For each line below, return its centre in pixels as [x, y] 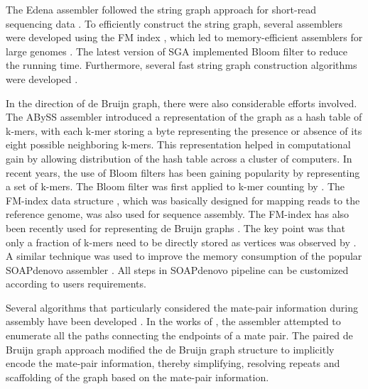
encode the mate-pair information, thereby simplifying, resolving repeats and [173, 363]
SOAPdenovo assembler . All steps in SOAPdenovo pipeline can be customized [177, 269]
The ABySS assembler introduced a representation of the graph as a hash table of [184, 117]
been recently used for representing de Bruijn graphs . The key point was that [175, 228]
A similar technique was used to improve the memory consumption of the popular [184, 256]
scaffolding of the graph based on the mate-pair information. [137, 377]
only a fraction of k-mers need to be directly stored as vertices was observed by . [181, 242]
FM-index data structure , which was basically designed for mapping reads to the [183, 200]
